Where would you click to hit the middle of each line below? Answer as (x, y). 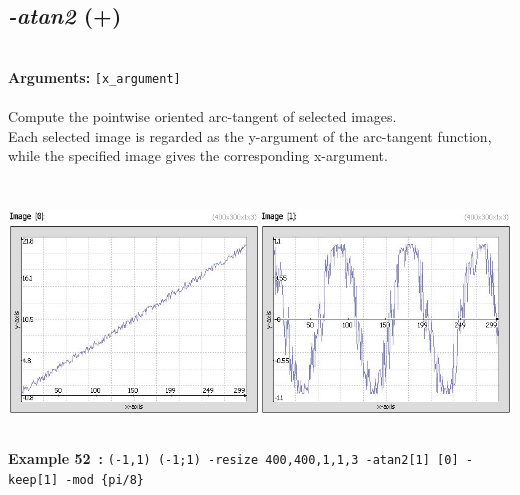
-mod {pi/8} (105, 479)
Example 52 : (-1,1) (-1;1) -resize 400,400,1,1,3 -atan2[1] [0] (233, 457)
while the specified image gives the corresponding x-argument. (198, 155)
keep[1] (33, 479)
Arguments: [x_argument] (94, 76)
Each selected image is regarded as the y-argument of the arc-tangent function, (250, 135)
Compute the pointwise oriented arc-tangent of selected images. (202, 116)
